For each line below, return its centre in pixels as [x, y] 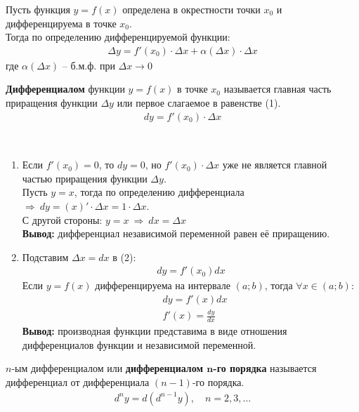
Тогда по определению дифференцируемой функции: [118, 37]
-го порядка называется [265, 368]
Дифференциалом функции [65, 89]
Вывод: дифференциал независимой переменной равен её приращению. [176, 233]
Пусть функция [38, 9]
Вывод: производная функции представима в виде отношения [155, 331]
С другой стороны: [62, 219]
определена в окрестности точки [191, 9]
